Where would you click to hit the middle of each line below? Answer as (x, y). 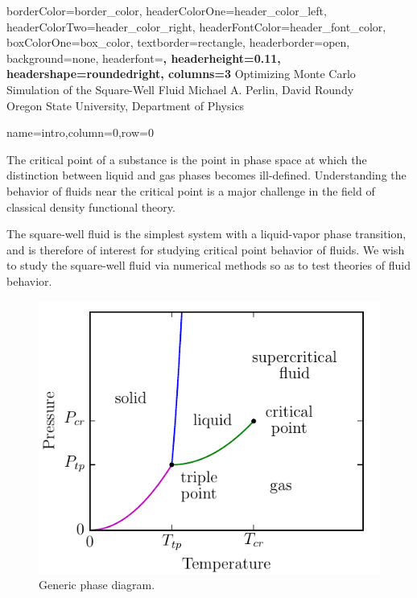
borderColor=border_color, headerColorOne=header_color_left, (167, 10)
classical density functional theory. (91, 206)
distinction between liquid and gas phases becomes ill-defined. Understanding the (206, 175)
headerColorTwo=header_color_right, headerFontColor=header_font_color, (196, 26)
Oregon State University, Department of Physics (126, 105)
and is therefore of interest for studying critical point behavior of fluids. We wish (206, 249)
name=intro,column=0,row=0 (80, 132)
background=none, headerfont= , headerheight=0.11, (144, 58)
